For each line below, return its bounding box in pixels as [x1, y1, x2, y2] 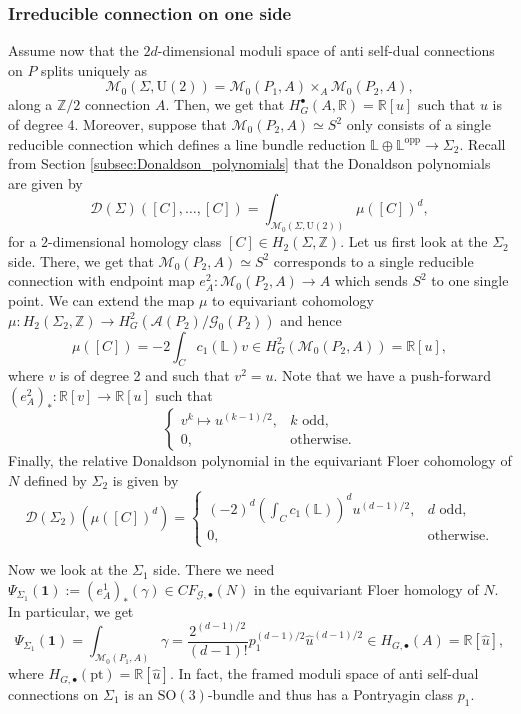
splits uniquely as [41, 59, 148, 80]
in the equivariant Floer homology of [254, 578, 479, 599]
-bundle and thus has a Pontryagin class [207, 683, 454, 704]
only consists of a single [346, 114, 491, 134]
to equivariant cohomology [212, 290, 374, 311]
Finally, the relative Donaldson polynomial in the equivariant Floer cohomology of [8, 450, 512, 470]
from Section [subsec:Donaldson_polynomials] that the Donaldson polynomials [8, 153, 491, 174]
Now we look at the [8, 559, 128, 580]
